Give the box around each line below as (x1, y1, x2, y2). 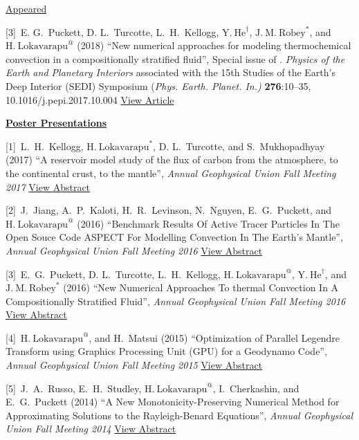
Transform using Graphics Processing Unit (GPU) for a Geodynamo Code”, (6, 344, 327, 358)
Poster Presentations (6, 116, 107, 130)
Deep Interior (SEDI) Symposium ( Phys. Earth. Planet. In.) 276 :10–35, (6, 78, 311, 93)
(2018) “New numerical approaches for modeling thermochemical (77, 38, 351, 53)
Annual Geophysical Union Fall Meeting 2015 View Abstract (6, 358, 263, 372)
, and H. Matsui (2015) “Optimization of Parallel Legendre (89, 330, 340, 345)
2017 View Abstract (6, 179, 91, 194)
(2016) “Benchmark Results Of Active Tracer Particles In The (77, 216, 340, 230)
